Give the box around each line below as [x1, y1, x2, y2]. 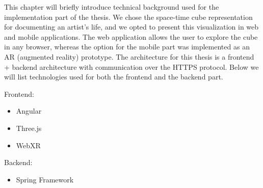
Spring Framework [16, 174, 74, 184]
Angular [16, 105, 42, 116]
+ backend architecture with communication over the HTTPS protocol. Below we [4, 61, 259, 72]
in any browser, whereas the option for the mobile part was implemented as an [4, 41, 250, 52]
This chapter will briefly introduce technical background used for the [4, 2, 219, 12]
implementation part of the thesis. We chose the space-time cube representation [4, 11, 253, 22]
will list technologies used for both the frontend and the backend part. [4, 71, 223, 82]
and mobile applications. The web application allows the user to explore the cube [4, 31, 258, 42]
